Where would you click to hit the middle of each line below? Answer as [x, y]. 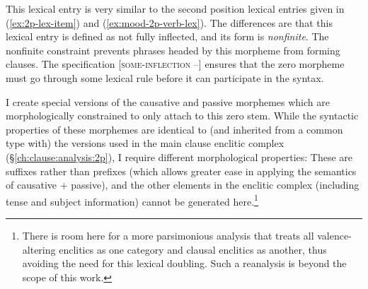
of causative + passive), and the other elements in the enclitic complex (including [183, 185]
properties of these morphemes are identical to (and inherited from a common [174, 129]
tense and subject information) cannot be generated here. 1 [132, 200]
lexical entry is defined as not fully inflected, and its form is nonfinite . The [167, 36]
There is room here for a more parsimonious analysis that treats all [168, 235]
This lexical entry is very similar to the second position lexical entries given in [175, 8]
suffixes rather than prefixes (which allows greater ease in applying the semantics [181, 171]
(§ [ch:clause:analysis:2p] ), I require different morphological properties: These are [179, 157]
